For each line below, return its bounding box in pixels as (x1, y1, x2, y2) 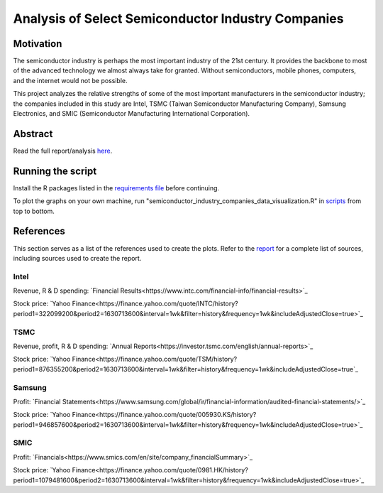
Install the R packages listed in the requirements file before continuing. (13, 183, 220, 192)
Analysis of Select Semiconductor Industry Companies (13, 11, 344, 26)
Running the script (13, 165, 97, 177)
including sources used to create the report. (13, 254, 142, 262)
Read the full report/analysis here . (13, 146, 113, 155)
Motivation (13, 38, 62, 50)
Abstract (13, 128, 53, 140)
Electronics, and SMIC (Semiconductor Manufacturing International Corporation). (13, 109, 250, 118)
